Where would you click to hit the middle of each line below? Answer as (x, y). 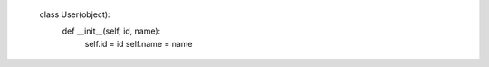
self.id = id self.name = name (139, 43)
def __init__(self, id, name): (111, 31)
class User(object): (75, 14)
